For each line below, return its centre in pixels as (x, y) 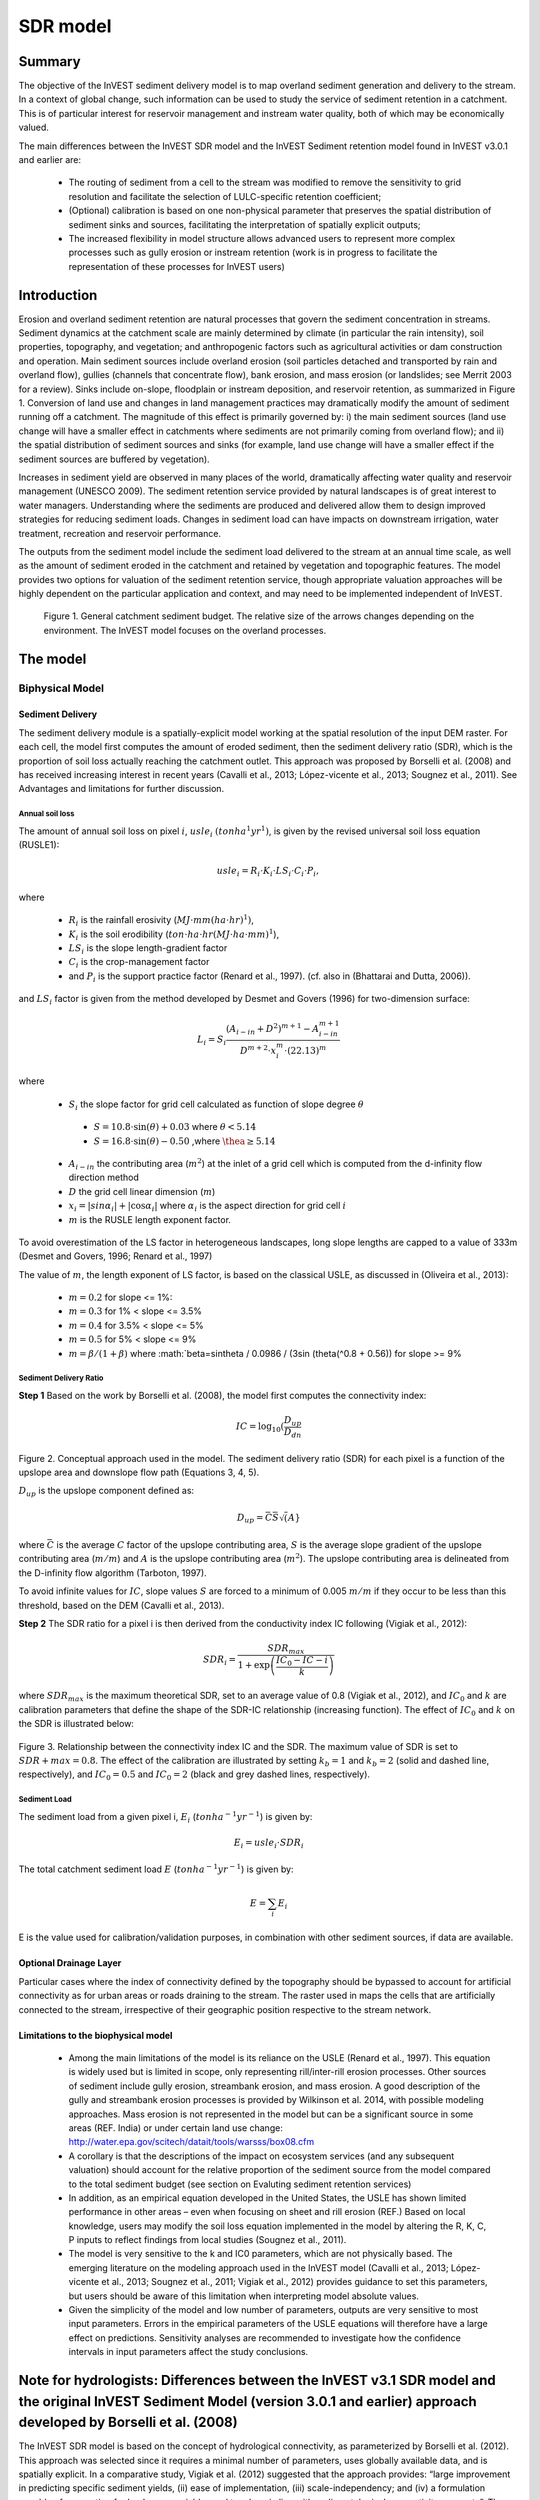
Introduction (58, 295)
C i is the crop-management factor (139, 963)
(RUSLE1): (39, 845)
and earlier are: (50, 160)
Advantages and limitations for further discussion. (121, 789)
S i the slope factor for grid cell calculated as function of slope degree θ (216, 1105)
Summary (49, 61)
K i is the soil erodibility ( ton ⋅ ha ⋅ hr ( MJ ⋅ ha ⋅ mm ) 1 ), (174, 934)
